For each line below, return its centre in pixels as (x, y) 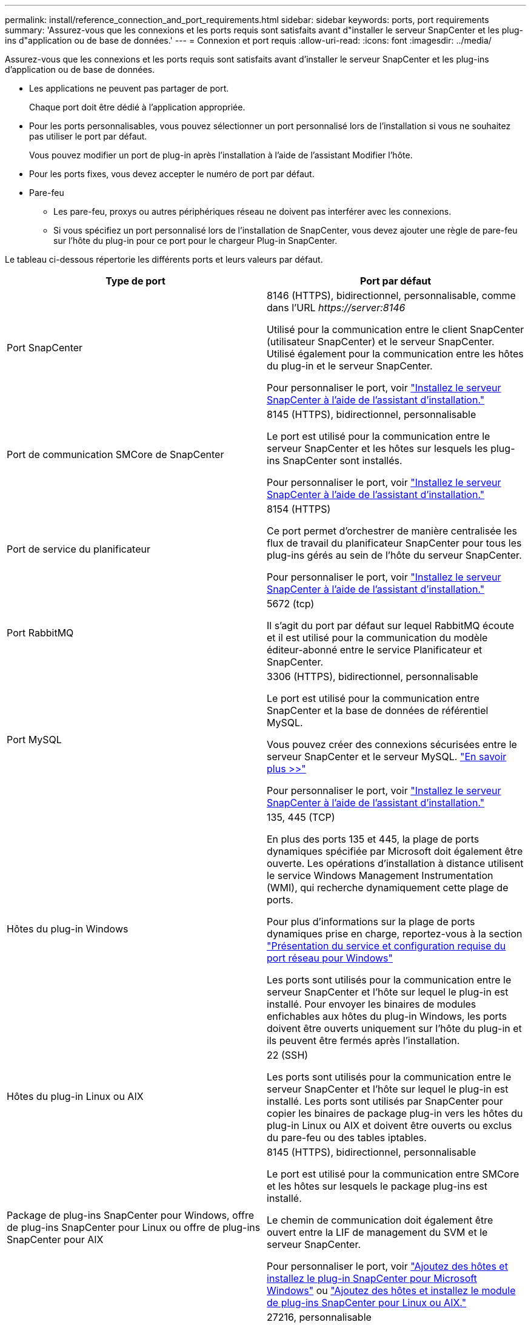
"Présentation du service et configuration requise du (386, 946)
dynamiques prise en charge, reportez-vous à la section (395, 934)
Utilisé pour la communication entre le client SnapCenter (396, 329)
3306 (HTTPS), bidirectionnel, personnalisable (372, 676)
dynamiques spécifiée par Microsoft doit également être (395, 851)
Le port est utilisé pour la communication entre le (379, 436)
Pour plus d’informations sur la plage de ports (371, 922)
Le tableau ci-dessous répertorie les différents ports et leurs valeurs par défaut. (164, 259)
